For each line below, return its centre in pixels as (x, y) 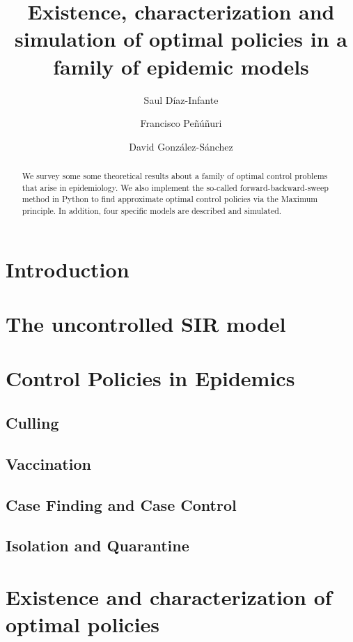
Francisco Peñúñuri (181, 123)
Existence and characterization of (169, 596)
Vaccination (48, 463)
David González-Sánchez (181, 146)
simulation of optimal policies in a (181, 39)
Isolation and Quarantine (97, 545)
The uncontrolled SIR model (146, 324)
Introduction (68, 269)
